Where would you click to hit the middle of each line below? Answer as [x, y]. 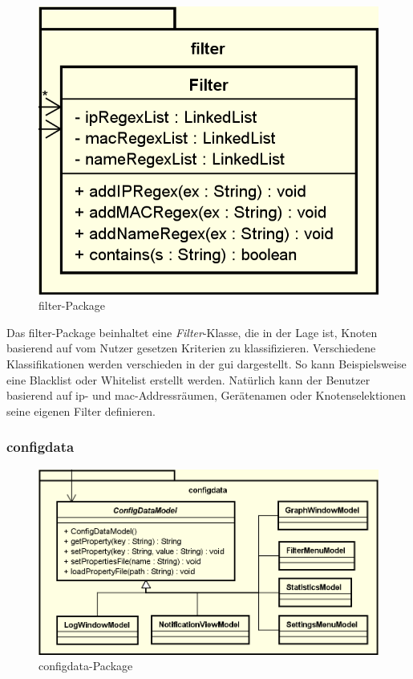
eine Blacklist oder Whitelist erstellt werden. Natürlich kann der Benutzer [188, 379]
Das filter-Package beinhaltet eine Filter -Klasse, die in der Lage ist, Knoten [192, 332]
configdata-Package [86, 666]
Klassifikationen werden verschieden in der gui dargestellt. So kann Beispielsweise [206, 363]
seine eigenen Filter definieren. [81, 411]
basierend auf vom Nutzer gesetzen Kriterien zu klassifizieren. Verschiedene [191, 348]
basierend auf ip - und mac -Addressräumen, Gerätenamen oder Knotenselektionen [206, 395]
